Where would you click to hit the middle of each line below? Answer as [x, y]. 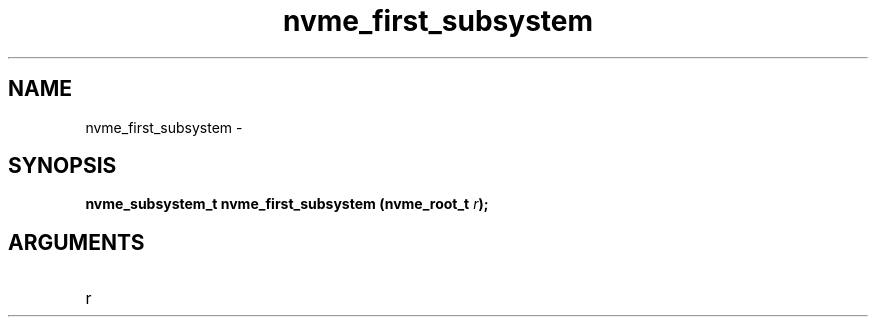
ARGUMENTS [76, 242]
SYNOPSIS [62, 166]
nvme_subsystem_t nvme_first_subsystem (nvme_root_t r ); [287, 204]
